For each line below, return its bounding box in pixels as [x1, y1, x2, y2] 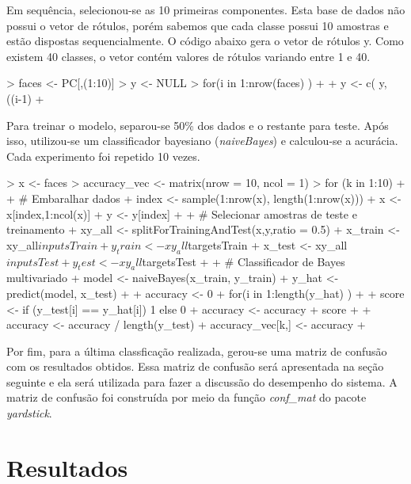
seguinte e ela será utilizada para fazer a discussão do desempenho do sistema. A [6, 373, 398, 390]
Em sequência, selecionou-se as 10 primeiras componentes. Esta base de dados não [6, 2, 405, 17]
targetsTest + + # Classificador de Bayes [142, 253, 345, 269]
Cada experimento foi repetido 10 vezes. [6, 147, 200, 164]
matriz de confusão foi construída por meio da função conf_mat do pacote [6, 389, 367, 406]
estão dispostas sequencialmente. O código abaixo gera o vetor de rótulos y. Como [6, 32, 404, 49]
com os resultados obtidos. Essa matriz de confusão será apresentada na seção [6, 358, 384, 375]
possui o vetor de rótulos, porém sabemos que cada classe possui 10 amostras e [6, 17, 389, 33]
